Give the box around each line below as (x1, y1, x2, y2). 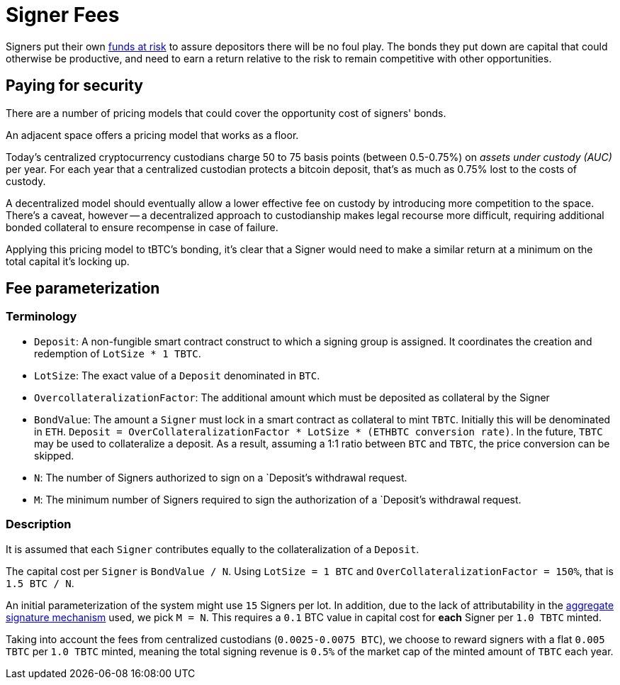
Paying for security (6, 77, 143, 95)
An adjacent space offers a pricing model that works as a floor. (6, 128, 299, 141)
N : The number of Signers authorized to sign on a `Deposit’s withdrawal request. (34, 471, 407, 484)
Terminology (6, 309, 77, 324)
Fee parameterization (6, 279, 160, 298)
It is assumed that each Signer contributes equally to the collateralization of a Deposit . (6, 542, 419, 555)
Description (6, 517, 72, 532)
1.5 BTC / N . (6, 577, 74, 589)
